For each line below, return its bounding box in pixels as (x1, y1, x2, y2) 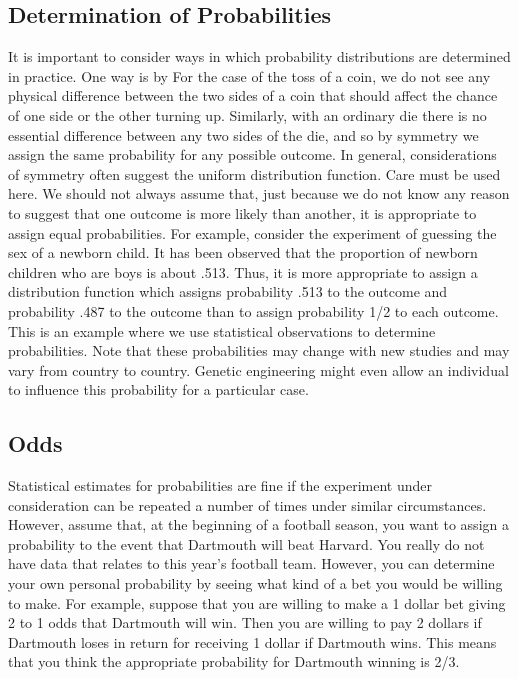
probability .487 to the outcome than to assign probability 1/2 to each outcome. (8, 300, 499, 321)
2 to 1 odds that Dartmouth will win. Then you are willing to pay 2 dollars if (8, 612, 482, 633)
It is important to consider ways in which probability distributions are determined (8, 46, 511, 67)
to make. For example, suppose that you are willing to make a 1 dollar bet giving (8, 592, 506, 613)
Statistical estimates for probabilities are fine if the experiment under (8, 475, 433, 496)
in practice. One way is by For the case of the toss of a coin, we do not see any (8, 65, 491, 86)
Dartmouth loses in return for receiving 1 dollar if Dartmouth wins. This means (8, 631, 497, 652)
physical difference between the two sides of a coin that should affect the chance (8, 85, 498, 106)
